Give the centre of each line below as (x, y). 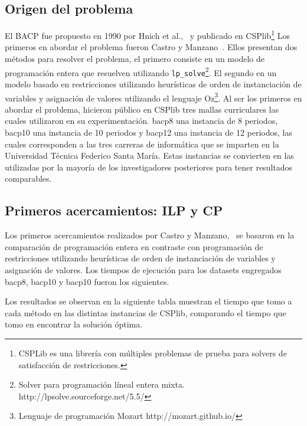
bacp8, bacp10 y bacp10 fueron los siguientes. (87, 281)
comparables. (28, 178)
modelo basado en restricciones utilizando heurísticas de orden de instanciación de (153, 83)
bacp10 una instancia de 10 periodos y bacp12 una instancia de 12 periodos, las (148, 132)
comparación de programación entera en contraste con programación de (134, 246)
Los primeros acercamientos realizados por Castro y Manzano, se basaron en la (150, 235)
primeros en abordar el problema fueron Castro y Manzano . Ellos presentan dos (151, 47)
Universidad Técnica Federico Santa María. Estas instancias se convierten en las (149, 155)
